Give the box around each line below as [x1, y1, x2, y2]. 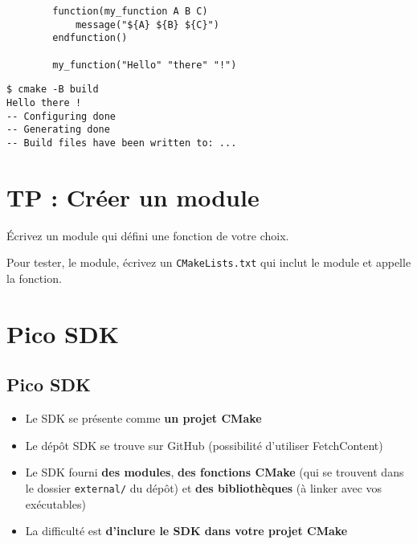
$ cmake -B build [6, 84, 99, 96]
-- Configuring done [6, 110, 117, 122]
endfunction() [52, 32, 128, 44]
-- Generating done [6, 124, 110, 136]
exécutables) [25, 495, 86, 512]
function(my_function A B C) [52, 6, 208, 17]
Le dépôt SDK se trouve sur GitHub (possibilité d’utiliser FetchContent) [25, 436, 383, 453]
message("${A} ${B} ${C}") [75, 18, 219, 31]
